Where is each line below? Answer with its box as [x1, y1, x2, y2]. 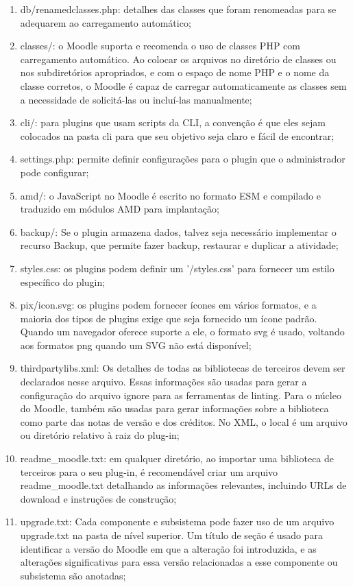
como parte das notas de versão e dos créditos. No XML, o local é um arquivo [20, 414, 348, 429]
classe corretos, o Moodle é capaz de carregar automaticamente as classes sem [20, 78, 347, 93]
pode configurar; [20, 165, 89, 179]
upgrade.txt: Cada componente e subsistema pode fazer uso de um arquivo [20, 514, 334, 529]
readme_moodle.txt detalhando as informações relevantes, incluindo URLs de [20, 478, 347, 492]
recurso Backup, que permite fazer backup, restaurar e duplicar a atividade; [20, 238, 339, 252]
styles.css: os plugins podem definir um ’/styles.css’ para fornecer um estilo [20, 261, 334, 275]
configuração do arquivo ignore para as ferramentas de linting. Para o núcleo [20, 387, 341, 402]
